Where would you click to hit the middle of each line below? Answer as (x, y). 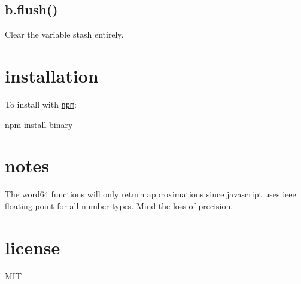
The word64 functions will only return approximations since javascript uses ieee (150, 194)
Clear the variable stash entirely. (64, 34)
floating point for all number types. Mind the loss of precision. (119, 205)
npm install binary (39, 124)
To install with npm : (41, 104)
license (33, 247)
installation (52, 75)
